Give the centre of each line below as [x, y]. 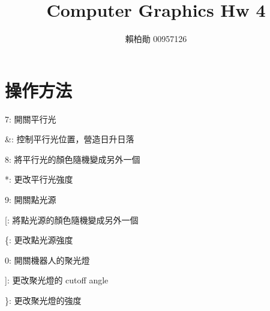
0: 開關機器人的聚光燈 [47, 260]
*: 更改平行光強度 [39, 179]
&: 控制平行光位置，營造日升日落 [70, 139]
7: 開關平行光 [31, 119]
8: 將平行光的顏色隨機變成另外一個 [73, 159]
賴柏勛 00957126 [156, 39]
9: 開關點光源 [31, 200]
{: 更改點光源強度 [39, 240]
